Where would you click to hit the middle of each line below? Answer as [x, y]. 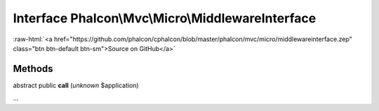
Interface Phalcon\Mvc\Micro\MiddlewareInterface [165, 18]
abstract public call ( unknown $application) [76, 85]
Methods [33, 69]
